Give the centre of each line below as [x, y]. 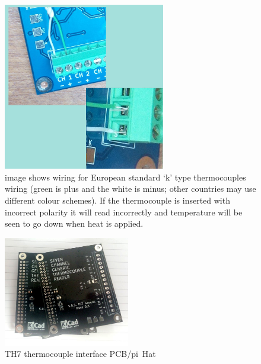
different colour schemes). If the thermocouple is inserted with [117, 200]
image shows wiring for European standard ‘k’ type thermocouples [125, 177]
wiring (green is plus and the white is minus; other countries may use [130, 189]
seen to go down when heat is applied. [74, 223]
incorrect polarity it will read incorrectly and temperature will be [124, 212]
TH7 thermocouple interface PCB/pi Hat [80, 354]
